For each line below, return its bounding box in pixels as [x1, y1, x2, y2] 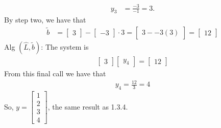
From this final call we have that [4, 68, 106, 78]
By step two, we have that [4, 14, 86, 25]
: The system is [41, 41, 89, 52]
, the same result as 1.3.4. [47, 101, 128, 112]
